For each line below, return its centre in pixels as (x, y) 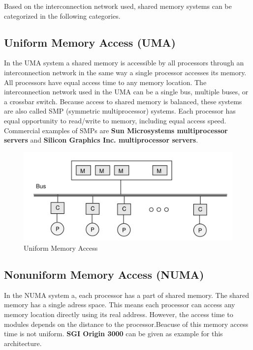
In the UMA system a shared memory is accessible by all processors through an (124, 63)
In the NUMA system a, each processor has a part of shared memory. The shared (127, 295)
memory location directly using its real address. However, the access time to (119, 314)
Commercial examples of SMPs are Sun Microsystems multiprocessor (116, 130)
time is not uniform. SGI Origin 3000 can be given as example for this (113, 334)
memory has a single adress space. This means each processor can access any (120, 305)
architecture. (23, 343)
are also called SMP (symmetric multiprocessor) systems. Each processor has (120, 111)
